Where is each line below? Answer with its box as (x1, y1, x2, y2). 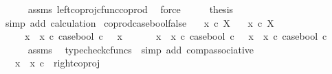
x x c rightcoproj (14, 56, 100, 70)
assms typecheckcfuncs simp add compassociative (27, 42, 254, 56)
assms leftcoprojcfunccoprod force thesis (27, 2, 234, 16)
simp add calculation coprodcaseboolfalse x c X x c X (5, 15, 274, 29)
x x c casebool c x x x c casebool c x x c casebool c (24, 29, 327, 43)
